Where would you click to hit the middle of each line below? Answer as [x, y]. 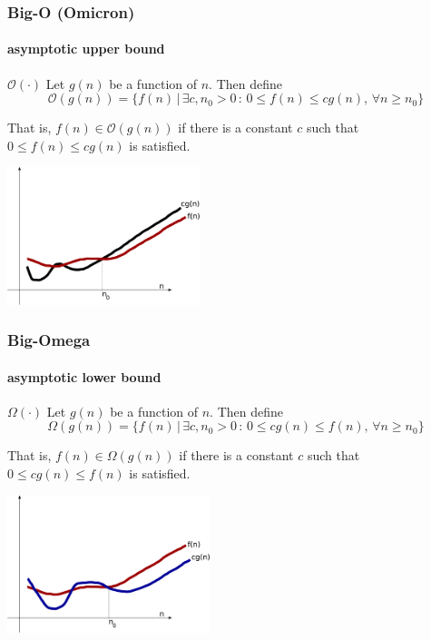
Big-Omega [49, 340]
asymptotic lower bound [84, 376]
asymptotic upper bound [86, 49]
